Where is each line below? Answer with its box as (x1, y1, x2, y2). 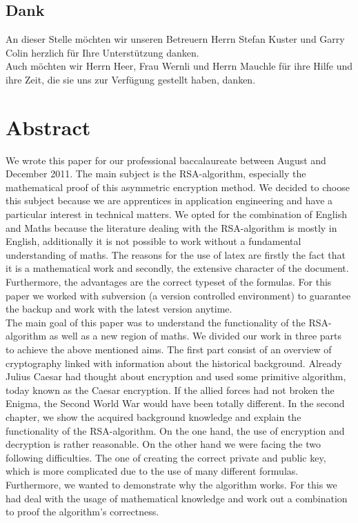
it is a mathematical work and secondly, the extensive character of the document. (6, 261, 349, 275)
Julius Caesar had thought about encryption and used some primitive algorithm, (6, 369, 346, 384)
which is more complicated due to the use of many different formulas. (6, 464, 299, 478)
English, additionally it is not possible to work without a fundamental (6, 234, 301, 248)
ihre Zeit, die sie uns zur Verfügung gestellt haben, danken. (6, 72, 256, 86)
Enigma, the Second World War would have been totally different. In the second (6, 396, 345, 411)
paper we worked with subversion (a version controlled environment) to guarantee (6, 288, 351, 302)
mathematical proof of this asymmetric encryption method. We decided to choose (6, 179, 350, 194)
